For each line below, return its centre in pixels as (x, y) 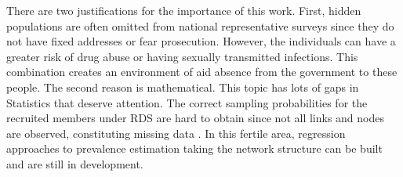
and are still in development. (75, 163)
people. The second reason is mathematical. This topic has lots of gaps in (183, 87)
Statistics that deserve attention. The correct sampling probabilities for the (187, 102)
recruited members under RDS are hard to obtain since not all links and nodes (196, 118)
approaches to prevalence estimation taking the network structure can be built (194, 148)
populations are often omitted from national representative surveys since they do (200, 25)
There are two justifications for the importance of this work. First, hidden (184, 10)
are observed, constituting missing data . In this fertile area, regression (176, 133)
